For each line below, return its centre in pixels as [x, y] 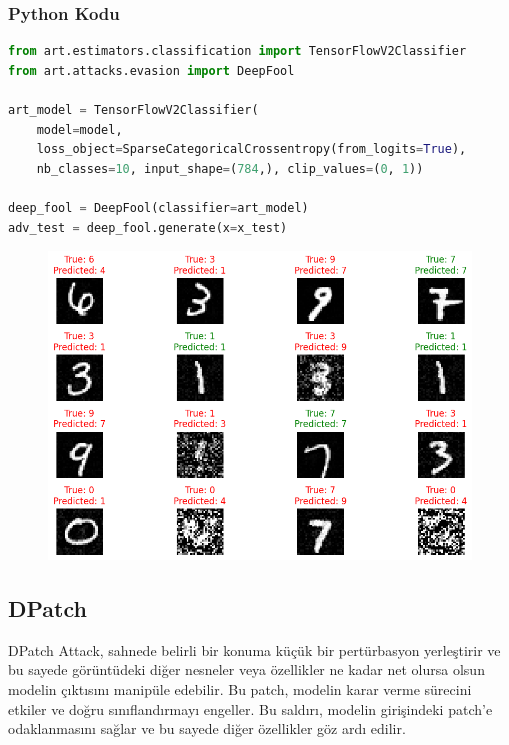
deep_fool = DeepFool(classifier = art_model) [158, 207]
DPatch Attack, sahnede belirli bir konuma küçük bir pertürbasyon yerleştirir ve [254, 649]
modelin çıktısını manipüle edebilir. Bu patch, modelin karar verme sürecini [240, 689]
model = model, [79, 129]
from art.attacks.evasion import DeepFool [151, 70]
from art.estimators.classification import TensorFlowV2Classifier [237, 51]
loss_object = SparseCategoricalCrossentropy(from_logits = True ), [251, 149]
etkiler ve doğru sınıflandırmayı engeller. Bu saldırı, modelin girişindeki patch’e [250, 708]
